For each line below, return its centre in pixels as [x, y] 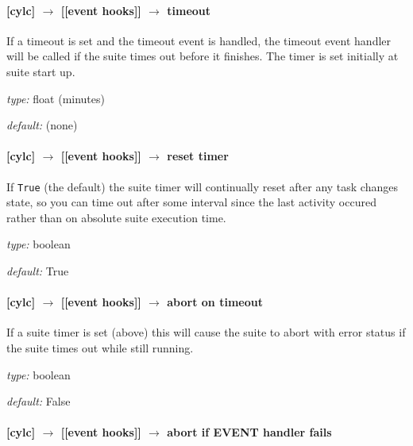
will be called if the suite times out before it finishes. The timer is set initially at [203, 56]
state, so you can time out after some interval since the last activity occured [191, 202]
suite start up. [41, 71]
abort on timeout [215, 302]
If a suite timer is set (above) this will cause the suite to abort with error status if [206, 332]
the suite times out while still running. [100, 347]
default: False [39, 401]
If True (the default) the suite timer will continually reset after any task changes [202, 186]
